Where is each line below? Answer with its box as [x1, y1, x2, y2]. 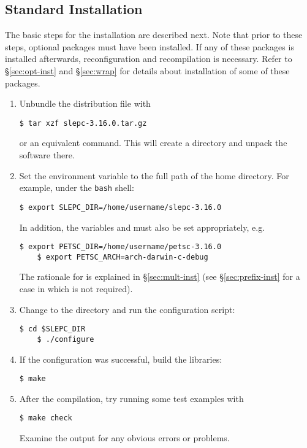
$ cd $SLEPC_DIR [19, 325, 86, 334]
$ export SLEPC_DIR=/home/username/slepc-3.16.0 [19, 203, 222, 212]
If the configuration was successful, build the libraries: [19, 352, 222, 365]
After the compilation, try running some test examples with [19, 392, 244, 404]
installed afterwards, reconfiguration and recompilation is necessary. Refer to [5, 52, 292, 65]
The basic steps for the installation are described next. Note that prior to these [5, 28, 303, 41]
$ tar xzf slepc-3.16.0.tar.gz [19, 118, 147, 128]
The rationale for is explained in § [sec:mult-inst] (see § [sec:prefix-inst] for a [19, 270, 300, 283]
